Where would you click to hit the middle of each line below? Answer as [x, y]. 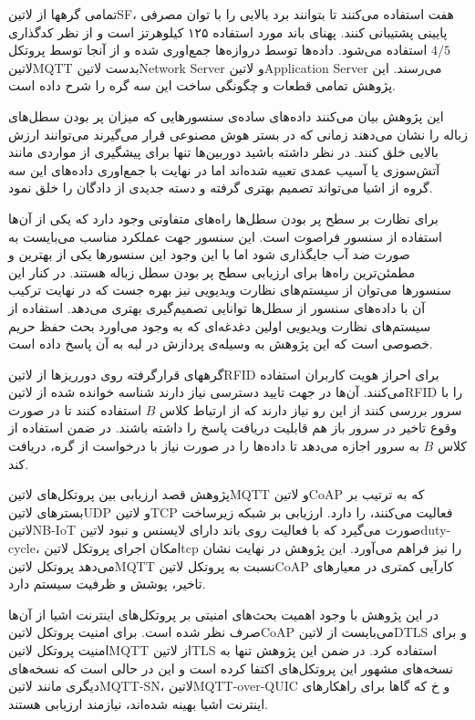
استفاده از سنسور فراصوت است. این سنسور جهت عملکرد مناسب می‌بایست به [225, 236]
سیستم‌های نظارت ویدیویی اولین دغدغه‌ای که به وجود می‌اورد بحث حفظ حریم [220, 325]
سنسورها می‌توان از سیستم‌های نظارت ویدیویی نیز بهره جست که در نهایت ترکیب [230, 290]
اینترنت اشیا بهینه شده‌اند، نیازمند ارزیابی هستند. [138, 703]
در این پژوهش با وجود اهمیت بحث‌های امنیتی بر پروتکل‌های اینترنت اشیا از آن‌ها [224, 614]
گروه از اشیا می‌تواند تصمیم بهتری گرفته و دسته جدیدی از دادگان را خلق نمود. [221, 188]
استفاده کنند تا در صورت [75, 409]
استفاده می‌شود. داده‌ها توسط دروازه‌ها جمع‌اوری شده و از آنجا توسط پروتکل [218, 50]
